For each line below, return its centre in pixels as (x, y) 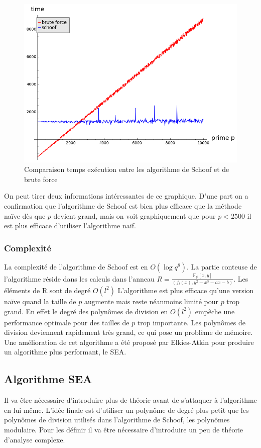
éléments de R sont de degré (47, 290)
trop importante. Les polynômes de (191, 322)
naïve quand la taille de (40, 301)
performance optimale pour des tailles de (67, 322)
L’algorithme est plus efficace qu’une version (186, 290)
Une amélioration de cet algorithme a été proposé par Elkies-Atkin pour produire (129, 342)
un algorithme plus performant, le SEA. (65, 352)
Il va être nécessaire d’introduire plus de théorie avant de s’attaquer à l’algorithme (130, 400)
